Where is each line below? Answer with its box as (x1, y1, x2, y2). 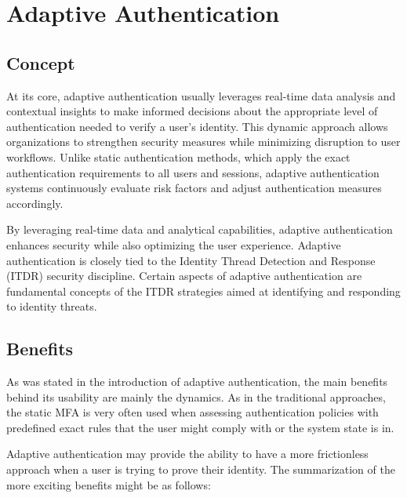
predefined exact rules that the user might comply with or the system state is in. (6, 419, 394, 435)
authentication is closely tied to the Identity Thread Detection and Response (6, 252, 376, 268)
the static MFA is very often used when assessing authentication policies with (6, 404, 379, 420)
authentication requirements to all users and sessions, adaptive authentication (6, 164, 380, 180)
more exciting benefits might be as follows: (6, 476, 211, 493)
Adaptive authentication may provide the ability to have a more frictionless (6, 445, 369, 462)
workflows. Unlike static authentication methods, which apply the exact (6, 148, 351, 165)
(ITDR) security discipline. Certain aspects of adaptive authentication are (6, 267, 362, 284)
